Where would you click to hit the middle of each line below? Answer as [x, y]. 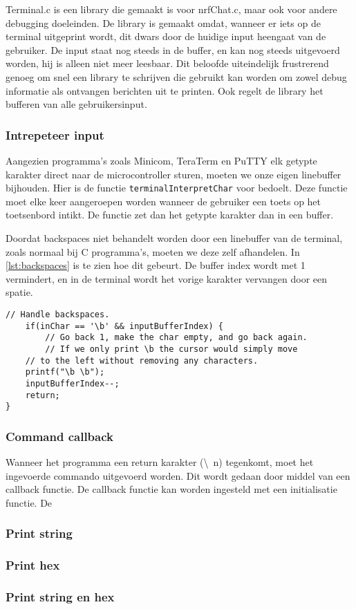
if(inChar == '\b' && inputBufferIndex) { [124, 326]
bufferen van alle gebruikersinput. [76, 104]
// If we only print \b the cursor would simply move [171, 349]
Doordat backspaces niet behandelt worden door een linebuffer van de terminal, [174, 238]
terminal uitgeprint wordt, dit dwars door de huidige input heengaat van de [166, 36]
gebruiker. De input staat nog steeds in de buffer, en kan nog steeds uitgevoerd [173, 49]
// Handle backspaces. [58, 314]
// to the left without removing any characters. [142, 360]
